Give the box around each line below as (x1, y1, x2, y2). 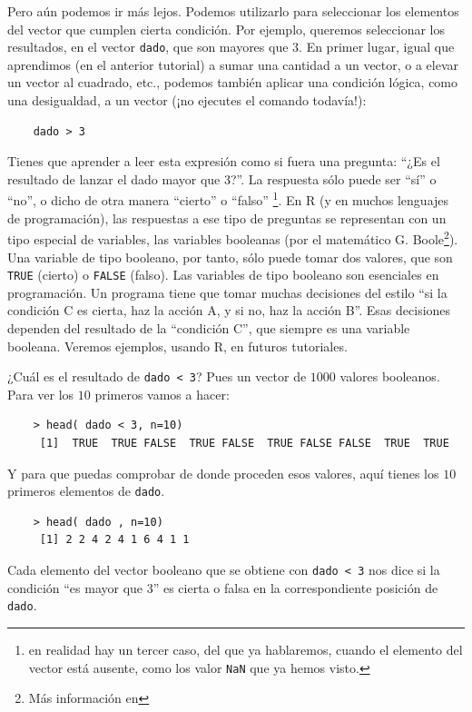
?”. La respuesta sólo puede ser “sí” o (230, 169, 437, 188)
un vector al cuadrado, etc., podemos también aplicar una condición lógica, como (7, 73, 458, 92)
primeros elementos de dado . (7, 481, 165, 500)
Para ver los (7, 384, 74, 403)
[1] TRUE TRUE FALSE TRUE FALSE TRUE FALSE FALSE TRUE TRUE (39, 436, 449, 450)
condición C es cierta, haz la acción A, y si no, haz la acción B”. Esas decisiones (7, 301, 451, 320)
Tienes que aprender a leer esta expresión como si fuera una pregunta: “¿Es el (7, 152, 440, 171)
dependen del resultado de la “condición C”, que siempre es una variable (7, 318, 410, 337)
